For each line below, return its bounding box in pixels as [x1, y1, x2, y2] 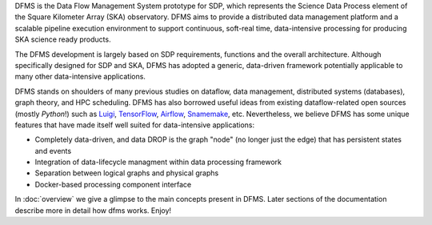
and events [34, 146, 72, 155]
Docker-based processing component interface [34, 179, 192, 189]
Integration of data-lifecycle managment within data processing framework [34, 157, 282, 167]
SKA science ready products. [14, 34, 111, 44]
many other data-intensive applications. [14, 72, 146, 82]
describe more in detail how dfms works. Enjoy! [14, 205, 172, 215]
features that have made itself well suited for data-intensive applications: [14, 120, 255, 130]
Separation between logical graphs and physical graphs [34, 168, 219, 178]
